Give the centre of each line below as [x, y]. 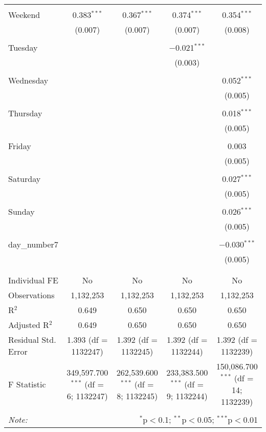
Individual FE [33, 280]
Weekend [24, 15]
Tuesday [23, 47]
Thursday [25, 113]
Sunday [21, 211]
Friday [20, 146]
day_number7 [33, 244]
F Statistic [27, 384]
